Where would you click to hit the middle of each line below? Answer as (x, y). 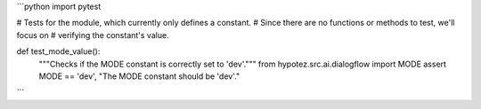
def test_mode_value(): (58, 51)
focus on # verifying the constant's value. (93, 35)
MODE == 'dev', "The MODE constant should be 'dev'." (139, 76)
